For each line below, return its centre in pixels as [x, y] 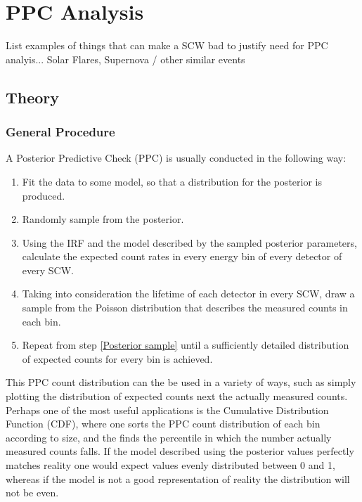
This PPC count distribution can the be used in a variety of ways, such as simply [181, 382]
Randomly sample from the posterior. [103, 219]
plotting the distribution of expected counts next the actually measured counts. [177, 396]
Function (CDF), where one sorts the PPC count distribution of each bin [163, 424]
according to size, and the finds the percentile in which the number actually [169, 437]
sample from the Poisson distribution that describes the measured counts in [185, 308]
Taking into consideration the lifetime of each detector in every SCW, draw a [188, 294]
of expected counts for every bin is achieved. [117, 358]
